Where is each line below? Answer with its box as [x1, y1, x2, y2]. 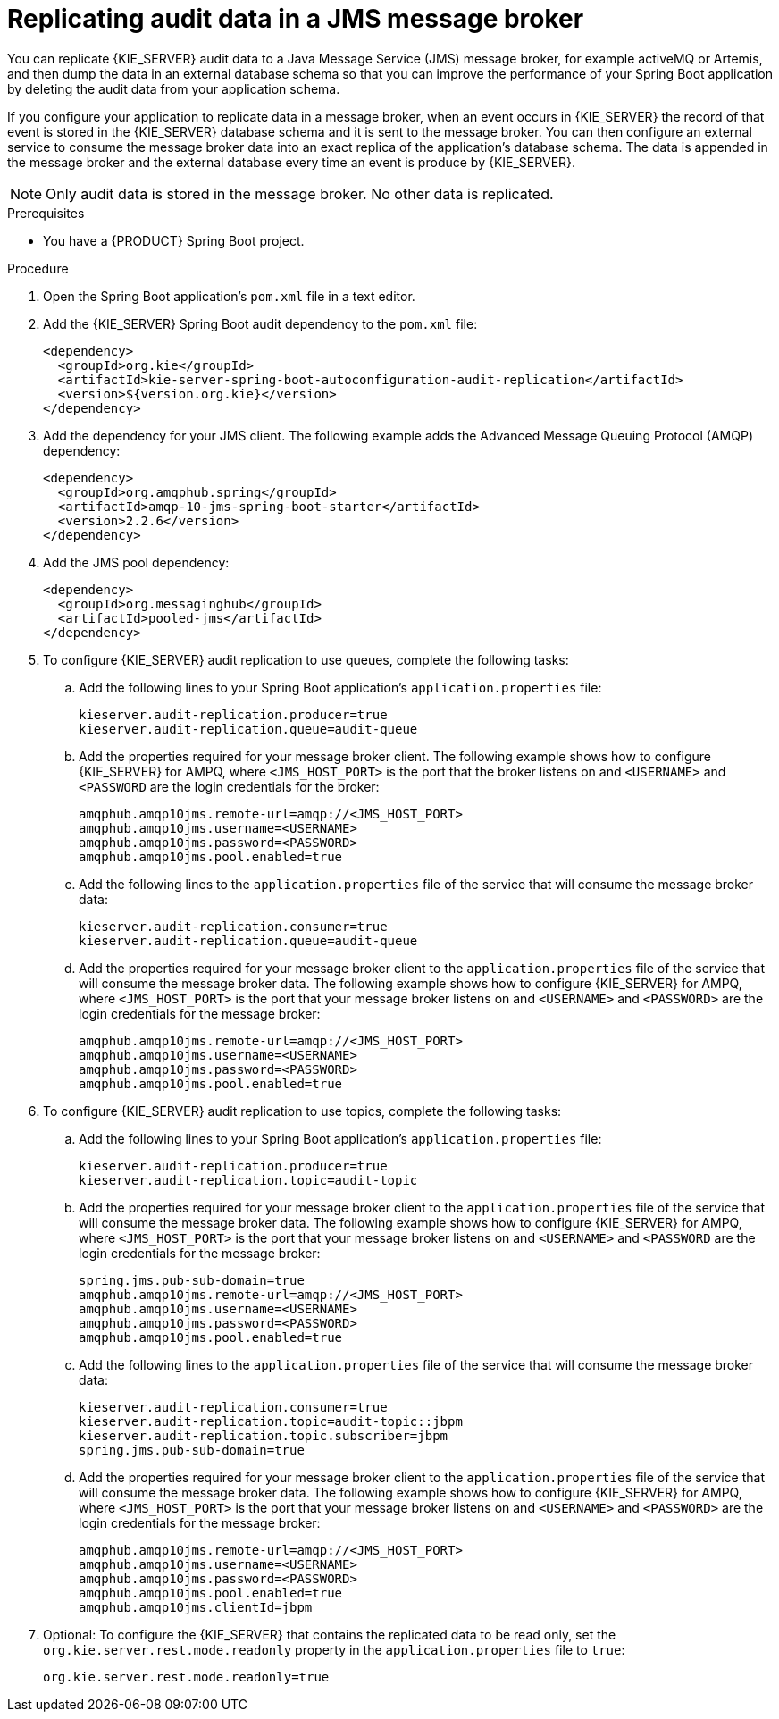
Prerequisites [7, 205, 85, 221]
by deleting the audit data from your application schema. [7, 80, 340, 96]
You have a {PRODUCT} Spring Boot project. [43, 232, 305, 248]
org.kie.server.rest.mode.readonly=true [43, 1669, 330, 1684]
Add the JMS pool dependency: [43, 554, 230, 570]
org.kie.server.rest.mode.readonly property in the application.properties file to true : [43, 1641, 625, 1657]
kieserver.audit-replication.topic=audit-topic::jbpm [79, 1413, 463, 1429]
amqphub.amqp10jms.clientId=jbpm [79, 1599, 313, 1614]
